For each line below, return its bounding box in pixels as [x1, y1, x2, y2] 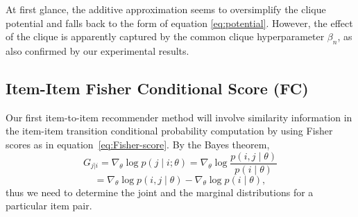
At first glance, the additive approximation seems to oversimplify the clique [6, 2, 326, 16]
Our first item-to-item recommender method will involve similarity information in [6, 110, 352, 124]
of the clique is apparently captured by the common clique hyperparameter [6, 29, 325, 44]
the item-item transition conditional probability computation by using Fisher [6, 123, 333, 138]
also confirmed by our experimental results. [6, 43, 189, 58]
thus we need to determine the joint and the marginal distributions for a [6, 184, 314, 199]
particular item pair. [6, 198, 92, 213]
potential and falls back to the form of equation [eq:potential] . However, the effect [6, 15, 353, 30]
